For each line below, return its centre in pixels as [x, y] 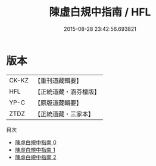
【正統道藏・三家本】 [64, 114]
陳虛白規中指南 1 [35, 149]
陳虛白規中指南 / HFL [100, 12]
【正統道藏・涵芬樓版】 [67, 91]
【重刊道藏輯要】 [58, 81]
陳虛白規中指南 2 [35, 157]
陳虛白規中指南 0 [35, 142]
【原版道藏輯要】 [58, 103]
